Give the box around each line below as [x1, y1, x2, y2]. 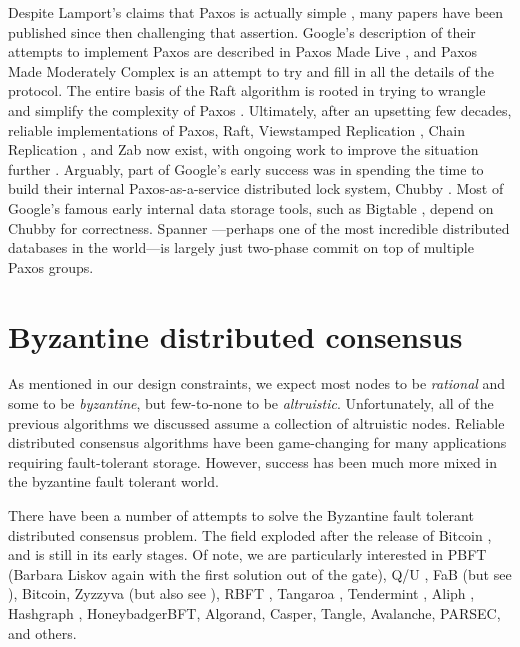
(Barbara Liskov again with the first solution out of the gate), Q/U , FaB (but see [8, 563, 512, 584]
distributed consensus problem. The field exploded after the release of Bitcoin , [8, 524, 492, 545]
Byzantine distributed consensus [8, 315, 463, 356]
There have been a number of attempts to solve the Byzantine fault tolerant [8, 505, 474, 525]
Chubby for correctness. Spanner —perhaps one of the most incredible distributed [8, 217, 510, 238]
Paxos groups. [8, 256, 94, 277]
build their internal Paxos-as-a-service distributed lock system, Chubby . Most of [8, 178, 504, 199]
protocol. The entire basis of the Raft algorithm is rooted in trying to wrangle [8, 80, 486, 101]
